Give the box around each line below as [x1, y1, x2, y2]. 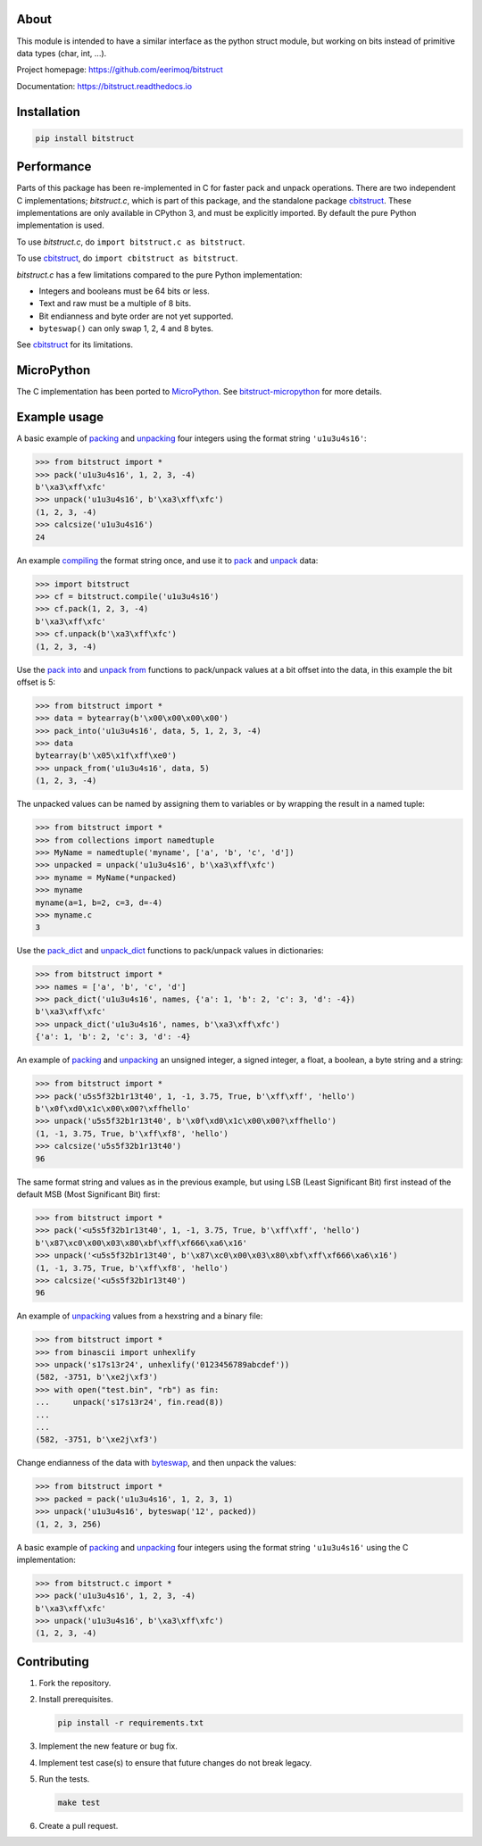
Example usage [16, 410, 104, 425]
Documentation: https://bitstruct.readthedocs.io [16, 80, 192, 91]
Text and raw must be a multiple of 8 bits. [38, 298, 192, 309]
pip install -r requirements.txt [57, 1718, 204, 1728]
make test [57, 1798, 101, 1808]
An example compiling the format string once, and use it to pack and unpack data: [16, 554, 319, 566]
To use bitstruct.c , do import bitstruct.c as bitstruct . [16, 237, 245, 247]
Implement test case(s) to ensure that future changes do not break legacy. [38, 1757, 312, 1767]
